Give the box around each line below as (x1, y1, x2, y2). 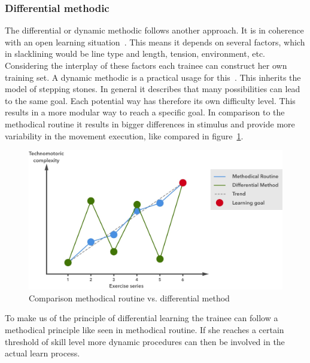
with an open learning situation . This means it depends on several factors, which (5, 35, 305, 48)
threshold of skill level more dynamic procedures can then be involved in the (5, 335, 285, 347)
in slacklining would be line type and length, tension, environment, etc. (5, 47, 266, 60)
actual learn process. (5, 347, 80, 359)
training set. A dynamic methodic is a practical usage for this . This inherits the (5, 71, 301, 83)
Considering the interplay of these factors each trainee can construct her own (5, 59, 287, 71)
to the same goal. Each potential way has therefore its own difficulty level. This (5, 94, 296, 106)
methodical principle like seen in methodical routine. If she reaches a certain (5, 324, 284, 336)
